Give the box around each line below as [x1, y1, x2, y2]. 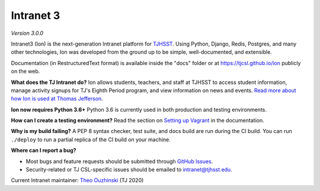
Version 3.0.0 [11, 30, 44, 37]
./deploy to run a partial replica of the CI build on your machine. [11, 136, 171, 143]
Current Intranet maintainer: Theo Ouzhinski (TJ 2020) [11, 177, 144, 184]
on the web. [11, 68, 40, 75]
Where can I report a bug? [11, 147, 76, 154]
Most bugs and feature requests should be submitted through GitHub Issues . [25, 157, 213, 165]
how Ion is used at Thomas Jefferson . [11, 95, 103, 102]
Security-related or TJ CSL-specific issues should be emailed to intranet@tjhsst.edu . [25, 166, 232, 173]
